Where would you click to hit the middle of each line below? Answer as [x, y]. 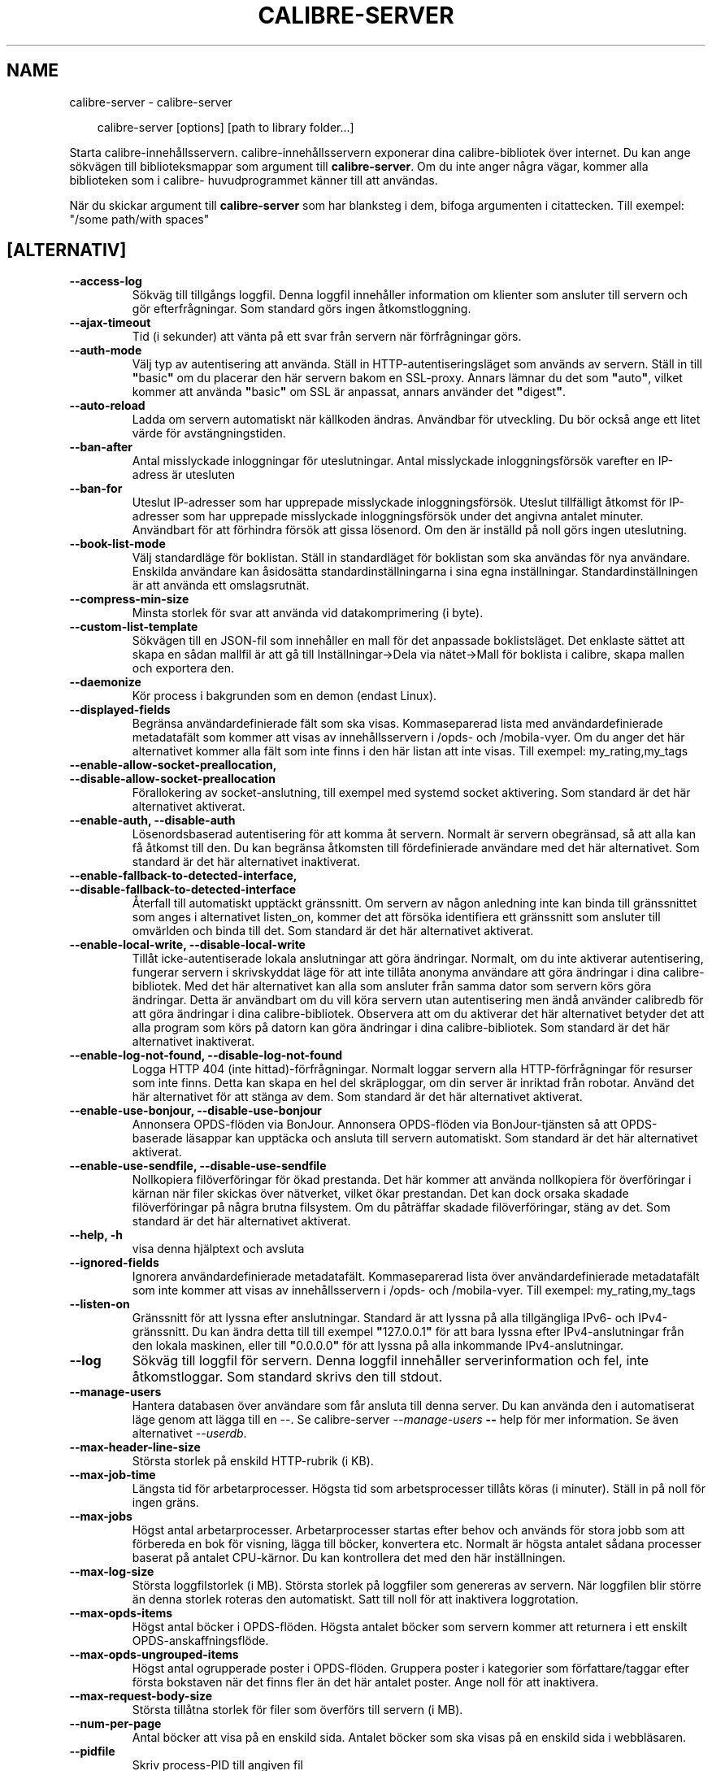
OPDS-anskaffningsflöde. [200, 1641]
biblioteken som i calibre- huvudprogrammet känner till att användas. [254, 180]
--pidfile [92, 1751]
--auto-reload [107, 406]
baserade [157, 1138]
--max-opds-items [121, 1613]
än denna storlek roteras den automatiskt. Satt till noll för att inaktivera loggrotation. [355, 1599]
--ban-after [101, 447]
